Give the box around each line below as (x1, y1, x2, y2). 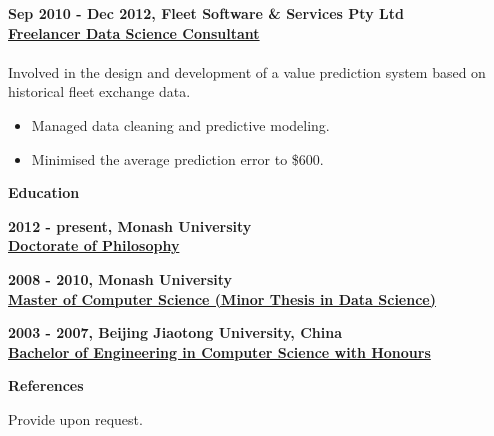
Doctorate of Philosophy (8, 235, 180, 256)
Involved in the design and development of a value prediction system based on (8, 61, 486, 82)
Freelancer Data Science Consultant (8, 22, 260, 43)
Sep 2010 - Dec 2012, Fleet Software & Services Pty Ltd (8, 3, 404, 23)
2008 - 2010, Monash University (8, 268, 233, 289)
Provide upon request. (8, 408, 143, 429)
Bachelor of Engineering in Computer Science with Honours (8, 341, 431, 362)
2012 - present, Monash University (8, 215, 252, 236)
